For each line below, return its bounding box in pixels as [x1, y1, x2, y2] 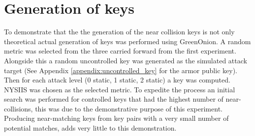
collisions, [4, 103, 33, 113]
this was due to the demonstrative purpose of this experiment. [35, 103, 223, 113]
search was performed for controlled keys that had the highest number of [4, 94, 223, 104]
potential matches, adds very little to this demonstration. [4, 123, 177, 133]
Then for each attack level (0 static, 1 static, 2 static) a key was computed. [4, 75, 230, 85]
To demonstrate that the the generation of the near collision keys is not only [4, 27, 235, 37]
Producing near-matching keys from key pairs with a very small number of [4, 113, 229, 123]
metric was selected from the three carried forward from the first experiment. [4, 46, 236, 56]
